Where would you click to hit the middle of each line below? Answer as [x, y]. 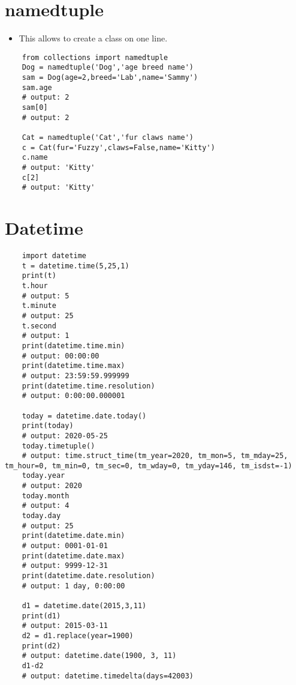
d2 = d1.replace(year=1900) [78, 635]
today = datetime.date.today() [84, 416]
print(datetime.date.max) [73, 556]
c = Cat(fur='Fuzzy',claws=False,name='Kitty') [118, 147]
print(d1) [41, 616]
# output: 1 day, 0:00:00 [73, 586]
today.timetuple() [58, 446]
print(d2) [41, 646]
